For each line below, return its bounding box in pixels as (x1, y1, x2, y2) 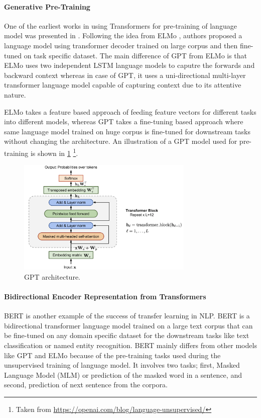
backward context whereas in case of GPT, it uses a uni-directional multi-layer (4, 69, 246, 80)
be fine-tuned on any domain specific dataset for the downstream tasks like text (4, 330, 249, 341)
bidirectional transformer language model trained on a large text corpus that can (4, 320, 253, 330)
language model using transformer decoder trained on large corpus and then (4, 40, 238, 50)
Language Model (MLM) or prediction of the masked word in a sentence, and (4, 369, 242, 380)
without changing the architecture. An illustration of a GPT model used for (4, 136, 237, 146)
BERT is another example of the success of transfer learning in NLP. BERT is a (4, 310, 250, 321)
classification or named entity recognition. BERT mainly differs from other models (4, 340, 257, 350)
